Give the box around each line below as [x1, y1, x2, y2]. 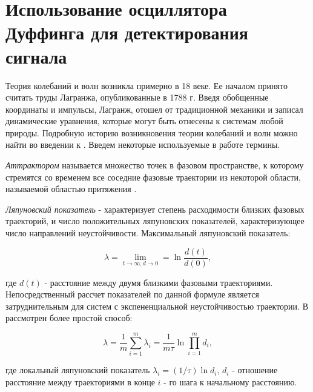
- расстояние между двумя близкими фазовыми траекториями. [44, 276, 273, 288]
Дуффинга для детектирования [5, 20, 248, 45]
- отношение [232, 364, 278, 376]
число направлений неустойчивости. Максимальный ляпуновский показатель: [5, 227, 291, 239]
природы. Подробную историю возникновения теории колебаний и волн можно [5, 126, 298, 139]
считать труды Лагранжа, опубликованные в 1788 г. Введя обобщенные [5, 91, 269, 104]
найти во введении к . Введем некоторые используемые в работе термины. [5, 138, 280, 151]
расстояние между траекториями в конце [5, 375, 155, 388]
